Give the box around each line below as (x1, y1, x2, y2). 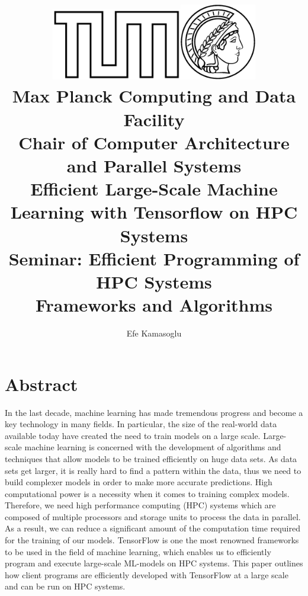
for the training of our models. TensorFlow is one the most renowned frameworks (5, 534, 299, 546)
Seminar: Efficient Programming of (8, 246, 300, 270)
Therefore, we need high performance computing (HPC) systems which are (5, 499, 276, 511)
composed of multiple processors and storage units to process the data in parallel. (5, 510, 301, 523)
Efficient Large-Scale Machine (30, 177, 278, 201)
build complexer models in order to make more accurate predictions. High (5, 476, 272, 488)
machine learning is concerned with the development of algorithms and (24, 441, 281, 453)
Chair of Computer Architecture (18, 130, 290, 154)
